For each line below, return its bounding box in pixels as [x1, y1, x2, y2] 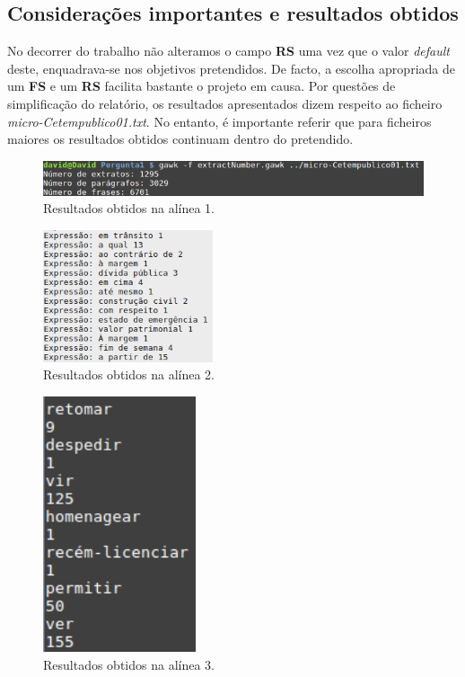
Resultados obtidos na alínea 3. [43, 655, 215, 673]
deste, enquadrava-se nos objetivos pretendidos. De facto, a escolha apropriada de [7, 58, 455, 77]
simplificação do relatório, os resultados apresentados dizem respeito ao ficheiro [7, 94, 443, 112]
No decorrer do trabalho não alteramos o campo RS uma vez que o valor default [7, 41, 450, 60]
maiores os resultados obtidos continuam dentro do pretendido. [7, 129, 354, 148]
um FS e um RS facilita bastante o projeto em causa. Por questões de [7, 76, 396, 95]
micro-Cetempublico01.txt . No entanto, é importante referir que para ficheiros [7, 111, 432, 130]
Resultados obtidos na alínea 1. [43, 199, 215, 218]
